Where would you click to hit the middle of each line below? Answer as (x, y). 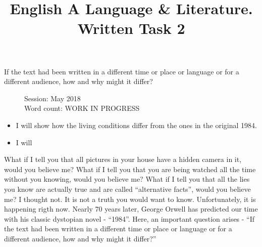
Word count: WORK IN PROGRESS (82, 108)
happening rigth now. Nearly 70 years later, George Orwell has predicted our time (131, 209)
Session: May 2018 (53, 98)
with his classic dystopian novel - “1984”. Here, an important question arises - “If (129, 218)
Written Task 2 (131, 28)
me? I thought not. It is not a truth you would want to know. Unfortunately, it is (130, 199)
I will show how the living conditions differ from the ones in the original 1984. (136, 125)
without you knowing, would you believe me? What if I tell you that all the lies (127, 179)
